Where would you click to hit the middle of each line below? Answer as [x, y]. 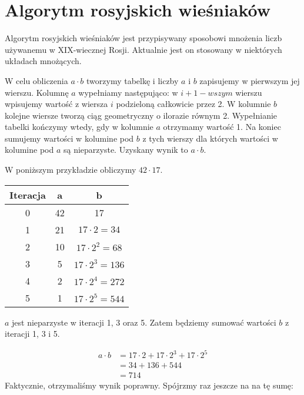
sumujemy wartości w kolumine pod [69, 138]
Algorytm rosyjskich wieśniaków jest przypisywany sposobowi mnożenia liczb [143, 38]
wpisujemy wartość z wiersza [56, 104]
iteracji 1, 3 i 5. [32, 334]
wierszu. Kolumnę [37, 92]
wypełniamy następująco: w [128, 92]
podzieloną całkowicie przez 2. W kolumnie [193, 104]
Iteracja [28, 195]
